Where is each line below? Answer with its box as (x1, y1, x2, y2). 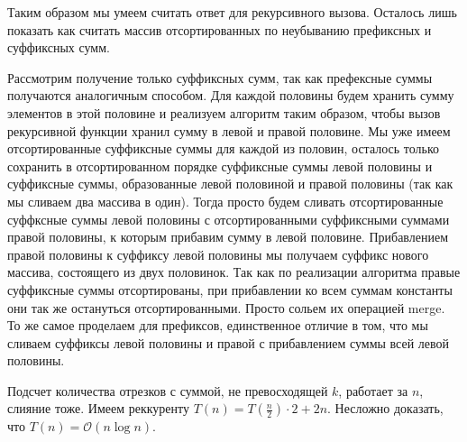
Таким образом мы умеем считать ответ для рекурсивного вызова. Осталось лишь (7, 3, 457, 21)
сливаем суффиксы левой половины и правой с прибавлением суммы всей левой (7, 333, 450, 352)
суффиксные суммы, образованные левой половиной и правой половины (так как (7, 174, 453, 193)
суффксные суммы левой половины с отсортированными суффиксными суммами (7, 209, 450, 228)
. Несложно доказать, (327, 399, 444, 418)
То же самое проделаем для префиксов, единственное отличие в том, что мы (7, 316, 428, 335)
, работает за (338, 381, 408, 400)
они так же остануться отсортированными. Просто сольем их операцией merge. (7, 298, 445, 317)
